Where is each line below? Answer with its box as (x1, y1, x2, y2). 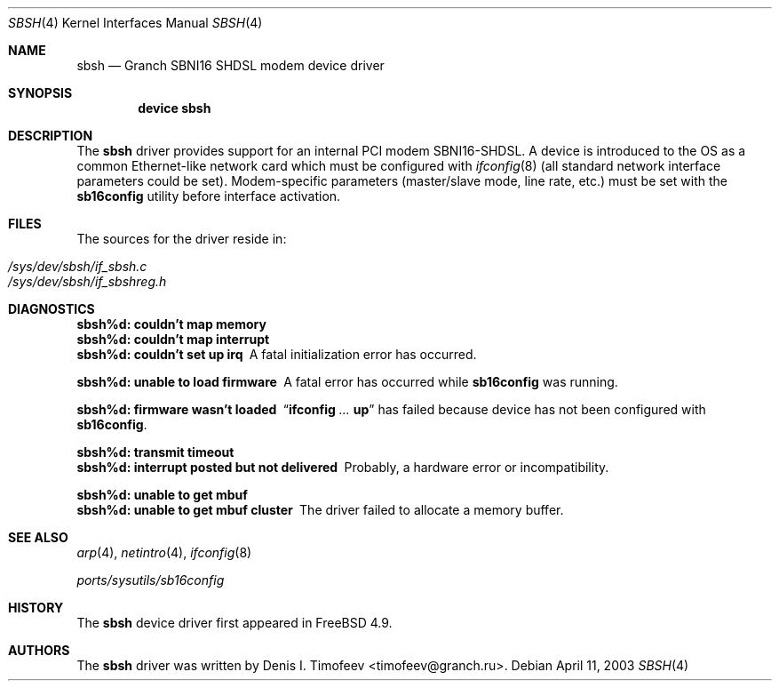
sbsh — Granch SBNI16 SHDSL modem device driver (76, 58, 385, 73)
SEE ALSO (8, 530, 68, 545)
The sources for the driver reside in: (76, 231, 287, 246)
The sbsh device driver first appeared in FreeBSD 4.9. (76, 615, 393, 630)
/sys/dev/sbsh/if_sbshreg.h (8, 274, 167, 289)
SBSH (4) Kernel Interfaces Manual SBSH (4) (8, 15, 263, 30)
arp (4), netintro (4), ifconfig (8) (76, 545, 252, 560)
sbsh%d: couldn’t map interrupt (76, 332, 270, 347)
